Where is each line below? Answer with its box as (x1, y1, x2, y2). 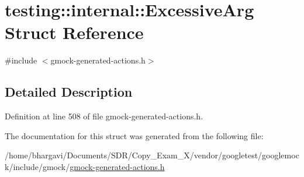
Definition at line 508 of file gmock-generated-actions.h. (5, 110, 203, 122)
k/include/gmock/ (5, 160, 70, 172)
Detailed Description (5, 83, 133, 101)
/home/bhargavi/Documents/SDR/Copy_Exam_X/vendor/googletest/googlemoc (5, 149, 299, 161)
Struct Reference (5, 20, 144, 44)
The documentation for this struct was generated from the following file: (5, 129, 264, 141)
